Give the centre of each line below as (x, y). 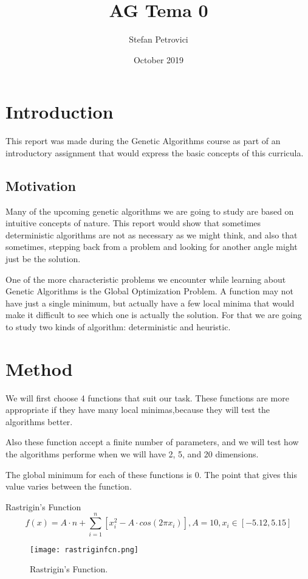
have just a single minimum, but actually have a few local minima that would (150, 303)
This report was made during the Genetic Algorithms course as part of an (143, 141)
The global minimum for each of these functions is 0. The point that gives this (151, 474)
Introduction (60, 112)
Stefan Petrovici (159, 39)
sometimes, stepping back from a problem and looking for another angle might (152, 247)
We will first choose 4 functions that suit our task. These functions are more (147, 397)
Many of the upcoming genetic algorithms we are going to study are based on (150, 211)
